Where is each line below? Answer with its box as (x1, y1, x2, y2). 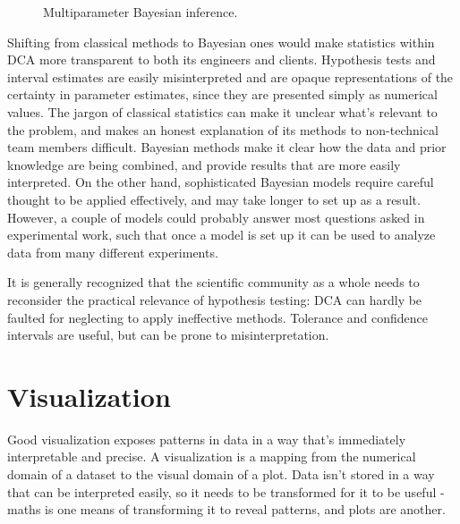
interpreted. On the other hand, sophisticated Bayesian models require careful (7, 173, 434, 191)
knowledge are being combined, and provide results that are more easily (7, 155, 401, 173)
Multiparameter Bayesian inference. (43, 3, 238, 21)
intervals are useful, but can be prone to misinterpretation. (7, 325, 329, 344)
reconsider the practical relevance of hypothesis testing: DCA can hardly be (7, 290, 422, 308)
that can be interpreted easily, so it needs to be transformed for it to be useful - (7, 482, 445, 501)
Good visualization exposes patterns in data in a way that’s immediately (7, 429, 406, 448)
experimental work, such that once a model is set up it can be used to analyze (7, 225, 436, 244)
